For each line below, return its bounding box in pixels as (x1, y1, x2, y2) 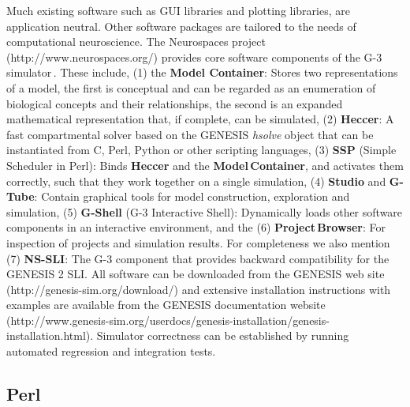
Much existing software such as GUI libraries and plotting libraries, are (6, 2, 350, 18)
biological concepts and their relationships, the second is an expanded (6, 95, 343, 111)
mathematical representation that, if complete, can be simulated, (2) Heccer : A (6, 111, 394, 127)
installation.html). (6, 327, 94, 344)
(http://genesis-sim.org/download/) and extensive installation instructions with (6, 281, 391, 297)
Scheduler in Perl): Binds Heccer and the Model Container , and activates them (6, 156, 404, 173)
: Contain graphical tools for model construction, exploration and (34, 188, 350, 205)
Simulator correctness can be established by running (96, 327, 349, 344)
